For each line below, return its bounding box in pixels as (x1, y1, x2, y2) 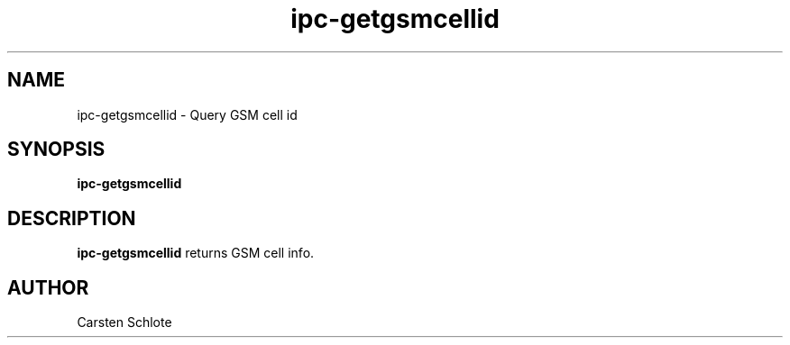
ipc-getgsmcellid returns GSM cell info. (77, 245, 315, 261)
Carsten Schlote (77, 314, 172, 331)
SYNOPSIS (7, 138, 106, 161)
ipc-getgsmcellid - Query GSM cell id (77, 106, 298, 123)
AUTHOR (7, 276, 89, 299)
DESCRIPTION (7, 206, 136, 230)
